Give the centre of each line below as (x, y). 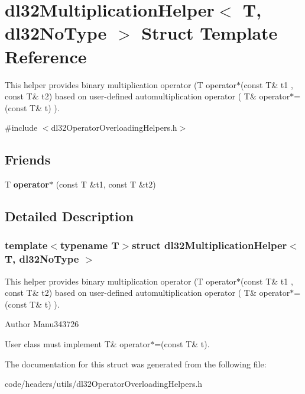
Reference (46, 56)
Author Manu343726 (42, 324)
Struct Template (210, 33)
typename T (90, 245)
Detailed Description (69, 216)
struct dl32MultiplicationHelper (210, 245)
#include (21, 127)
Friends (28, 159)
